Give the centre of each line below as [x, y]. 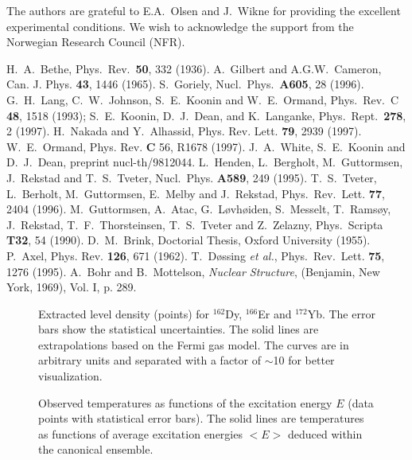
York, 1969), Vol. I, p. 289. [72, 287]
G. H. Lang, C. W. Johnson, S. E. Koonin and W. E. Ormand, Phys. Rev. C [203, 99]
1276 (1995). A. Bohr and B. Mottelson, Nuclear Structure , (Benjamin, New [193, 271]
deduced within [325, 433]
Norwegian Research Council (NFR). [96, 42]
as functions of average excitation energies [140, 433]
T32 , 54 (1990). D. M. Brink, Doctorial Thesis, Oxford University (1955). [189, 240]
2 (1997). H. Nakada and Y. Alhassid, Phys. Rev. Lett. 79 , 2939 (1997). [184, 131]
